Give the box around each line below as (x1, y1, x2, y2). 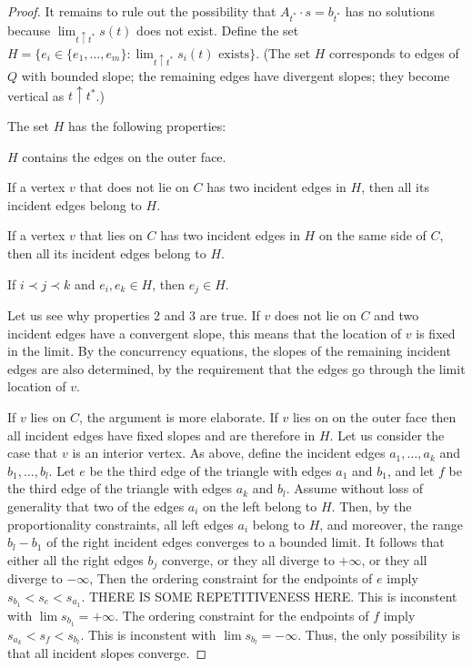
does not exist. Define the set (136, 20, 299, 39)
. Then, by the (331, 497, 412, 516)
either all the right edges (7, 550, 144, 569)
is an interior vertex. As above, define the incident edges (72, 443, 386, 462)
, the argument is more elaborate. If (79, 408, 278, 427)
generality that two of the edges (7, 497, 185, 516)
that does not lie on (79, 177, 189, 197)
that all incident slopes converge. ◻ (7, 643, 207, 663)
